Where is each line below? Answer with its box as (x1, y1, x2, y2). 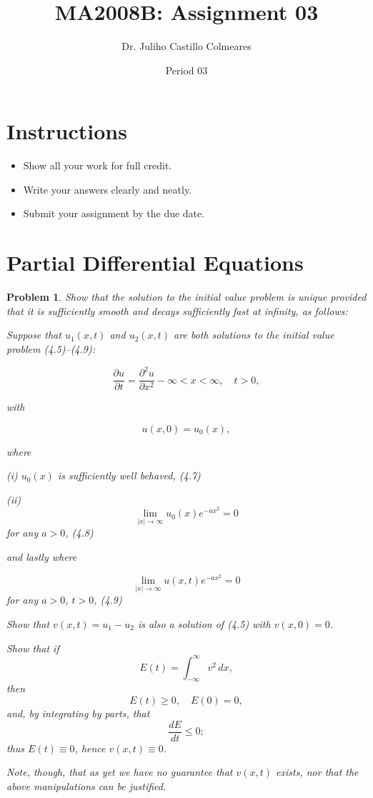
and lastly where (6, 549, 77, 564)
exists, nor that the (276, 764, 359, 779)
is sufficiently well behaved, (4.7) (57, 468, 201, 483)
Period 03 (165, 62, 208, 77)
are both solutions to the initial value (174, 327, 334, 342)
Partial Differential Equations (6, 248, 304, 277)
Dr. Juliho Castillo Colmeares (121, 39, 252, 54)
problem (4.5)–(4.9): (6, 341, 95, 356)
